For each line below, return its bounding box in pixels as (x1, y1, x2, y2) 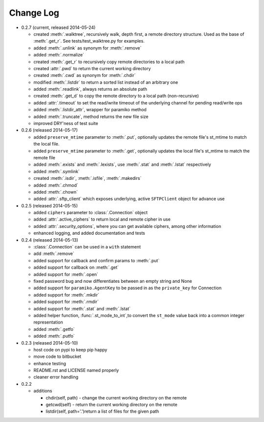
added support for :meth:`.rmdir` (33, 299, 99, 305)
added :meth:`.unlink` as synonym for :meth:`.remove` (33, 45, 142, 51)
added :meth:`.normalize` (33, 52, 84, 58)
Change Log (9, 7, 60, 18)
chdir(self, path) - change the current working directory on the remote (45, 395, 187, 400)
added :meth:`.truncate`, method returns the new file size (33, 113, 149, 120)
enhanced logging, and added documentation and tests (33, 230, 145, 236)
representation (33, 319, 63, 325)
